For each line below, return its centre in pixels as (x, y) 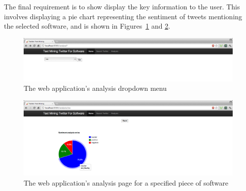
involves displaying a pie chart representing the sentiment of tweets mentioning (123, 16)
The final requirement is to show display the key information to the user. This (122, 6)
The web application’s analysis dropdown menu (95, 88)
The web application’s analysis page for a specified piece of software (126, 182)
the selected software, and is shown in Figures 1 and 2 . (87, 26)
